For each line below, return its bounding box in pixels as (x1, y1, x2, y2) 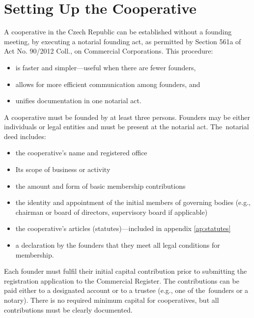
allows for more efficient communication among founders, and (15, 79, 200, 89)
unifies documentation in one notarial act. (15, 95, 141, 106)
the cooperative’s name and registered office (15, 147, 147, 158)
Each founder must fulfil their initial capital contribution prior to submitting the (4, 266, 247, 276)
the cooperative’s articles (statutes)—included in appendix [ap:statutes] (15, 223, 231, 233)
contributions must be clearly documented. (4, 304, 133, 315)
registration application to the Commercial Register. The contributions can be (4, 275, 239, 286)
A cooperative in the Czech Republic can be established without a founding (4, 27, 232, 37)
